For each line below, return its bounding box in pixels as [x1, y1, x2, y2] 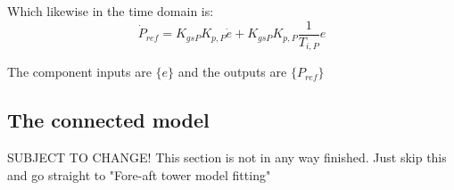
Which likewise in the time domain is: [7, 2, 214, 20]
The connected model [7, 106, 210, 134]
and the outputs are [177, 62, 287, 81]
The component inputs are [7, 62, 152, 81]
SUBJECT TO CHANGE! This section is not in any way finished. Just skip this [7, 147, 447, 166]
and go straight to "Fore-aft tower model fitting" [7, 165, 271, 184]
